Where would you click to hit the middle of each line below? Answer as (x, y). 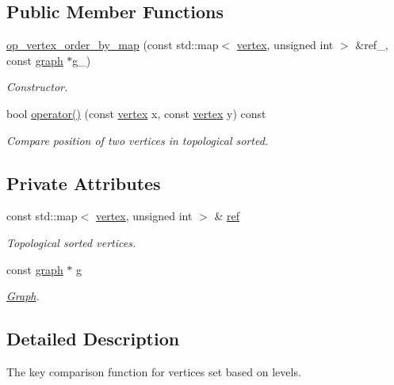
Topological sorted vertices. (71, 242)
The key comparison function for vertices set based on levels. (154, 371)
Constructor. (37, 87)
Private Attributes (84, 183)
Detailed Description (93, 339)
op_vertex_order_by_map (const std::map (113, 45)
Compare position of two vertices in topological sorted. (138, 140)
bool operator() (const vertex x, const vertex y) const (136, 113)
